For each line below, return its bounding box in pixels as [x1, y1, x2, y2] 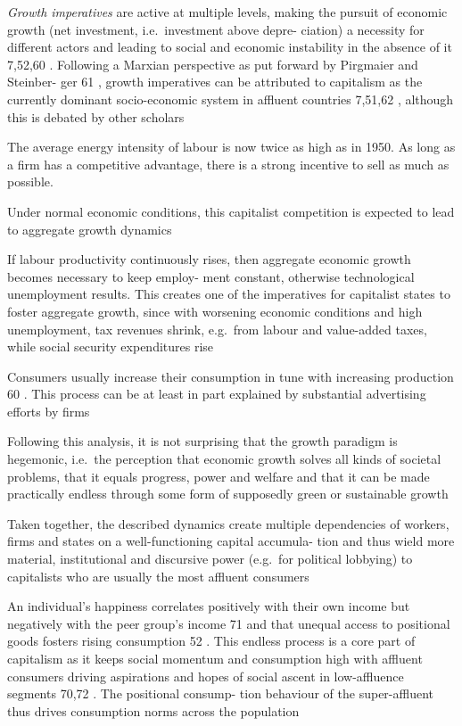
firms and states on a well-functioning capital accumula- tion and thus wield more [7, 532, 455, 550]
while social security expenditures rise [7, 337, 214, 356]
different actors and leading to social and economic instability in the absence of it [7, 37, 452, 56]
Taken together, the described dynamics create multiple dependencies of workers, [7, 514, 450, 532]
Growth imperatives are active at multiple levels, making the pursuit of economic [7, 3, 448, 21]
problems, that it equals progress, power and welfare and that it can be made [7, 466, 430, 485]
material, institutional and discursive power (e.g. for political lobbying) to [7, 549, 413, 568]
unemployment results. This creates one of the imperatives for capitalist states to [7, 285, 450, 303]
